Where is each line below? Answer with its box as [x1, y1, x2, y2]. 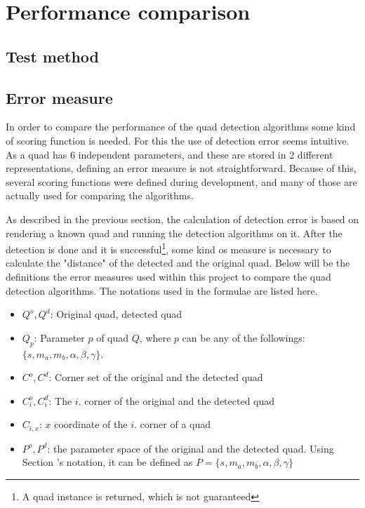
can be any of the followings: [182, 330, 305, 345]
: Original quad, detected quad [50, 307, 182, 321]
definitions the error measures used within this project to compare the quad [6, 269, 331, 283]
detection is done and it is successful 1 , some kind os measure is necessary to [6, 240, 331, 256]
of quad [96, 330, 129, 345]
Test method [6, 45, 99, 67]
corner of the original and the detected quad [84, 393, 275, 408]
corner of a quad [140, 417, 211, 432]
